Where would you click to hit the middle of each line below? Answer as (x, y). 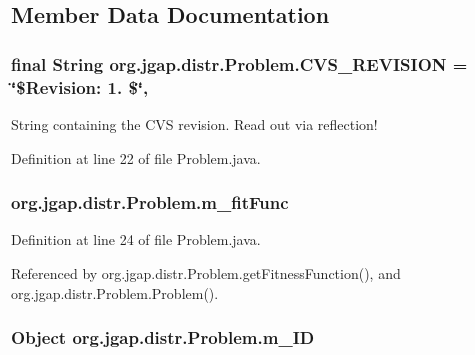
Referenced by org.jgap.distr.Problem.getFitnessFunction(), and (206, 272)
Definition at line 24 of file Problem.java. (136, 239)
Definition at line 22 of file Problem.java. (136, 157)
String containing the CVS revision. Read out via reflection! (194, 123)
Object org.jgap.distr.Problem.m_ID (163, 337)
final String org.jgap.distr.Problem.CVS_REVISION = (239, 63)
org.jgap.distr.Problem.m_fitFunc (150, 202)
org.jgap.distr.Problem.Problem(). (115, 292)
